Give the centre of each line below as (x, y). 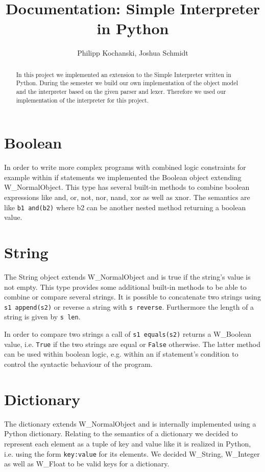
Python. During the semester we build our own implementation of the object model (127, 83)
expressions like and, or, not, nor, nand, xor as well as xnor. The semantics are (127, 197)
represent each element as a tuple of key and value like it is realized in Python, (128, 443)
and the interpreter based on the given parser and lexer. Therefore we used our (121, 92)
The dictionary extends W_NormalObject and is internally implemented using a (130, 423)
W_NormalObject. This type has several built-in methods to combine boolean (127, 187)
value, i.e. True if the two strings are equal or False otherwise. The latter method (132, 344)
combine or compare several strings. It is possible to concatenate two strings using (132, 297)
